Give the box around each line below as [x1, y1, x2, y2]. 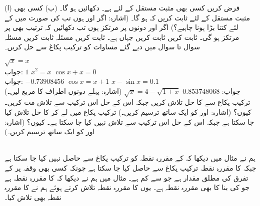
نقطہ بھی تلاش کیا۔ [4, 192, 61, 202]
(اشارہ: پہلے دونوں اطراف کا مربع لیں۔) [4, 85, 122, 96]
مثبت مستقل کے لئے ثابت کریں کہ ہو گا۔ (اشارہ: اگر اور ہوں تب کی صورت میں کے [4, 12, 250, 22]
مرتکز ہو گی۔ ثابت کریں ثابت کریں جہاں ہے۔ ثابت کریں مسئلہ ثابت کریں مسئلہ [4, 31, 239, 42]
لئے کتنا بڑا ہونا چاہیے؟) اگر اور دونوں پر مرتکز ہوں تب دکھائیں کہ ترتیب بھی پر [4, 22, 238, 32]
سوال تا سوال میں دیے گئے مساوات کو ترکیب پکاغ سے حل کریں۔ [4, 41, 200, 52]
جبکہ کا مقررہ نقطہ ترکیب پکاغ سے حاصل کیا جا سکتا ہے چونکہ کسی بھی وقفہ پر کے [4, 163, 256, 173]
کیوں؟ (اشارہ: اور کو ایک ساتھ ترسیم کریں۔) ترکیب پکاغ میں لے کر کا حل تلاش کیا [4, 107, 251, 117]
